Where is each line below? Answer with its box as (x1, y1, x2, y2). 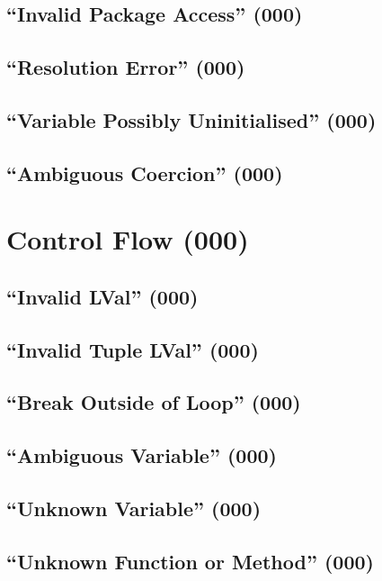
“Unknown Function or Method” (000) (6, 547, 374, 575)
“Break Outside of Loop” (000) (6, 388, 301, 416)
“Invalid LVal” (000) (6, 282, 199, 310)
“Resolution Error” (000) (6, 53, 245, 81)
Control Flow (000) (6, 221, 249, 258)
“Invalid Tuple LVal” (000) (6, 335, 259, 363)
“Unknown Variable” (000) (6, 495, 262, 522)
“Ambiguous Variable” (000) (6, 441, 277, 469)
